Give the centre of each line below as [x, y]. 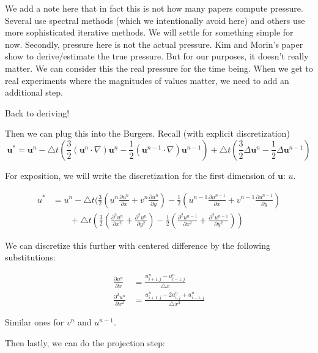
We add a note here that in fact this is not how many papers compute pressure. [154, 8]
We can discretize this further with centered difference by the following [138, 245]
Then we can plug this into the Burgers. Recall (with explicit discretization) [147, 133]
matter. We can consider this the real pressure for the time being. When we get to [159, 68]
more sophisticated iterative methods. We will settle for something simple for [149, 32]
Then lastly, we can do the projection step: [85, 342]
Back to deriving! [37, 112]
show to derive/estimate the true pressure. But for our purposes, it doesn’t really [157, 56]
